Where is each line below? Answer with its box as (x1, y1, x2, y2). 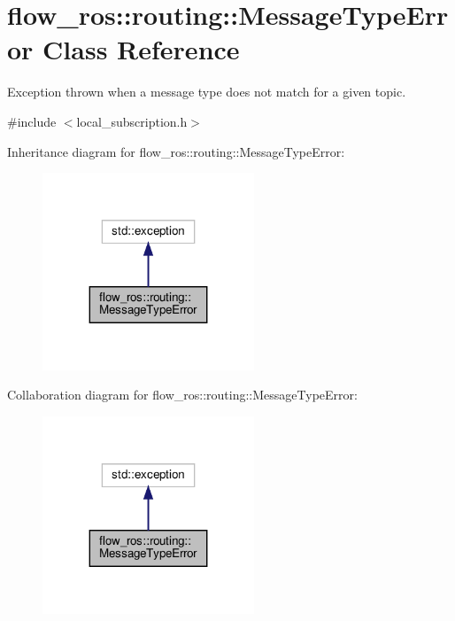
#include (7, 112, 57, 130)
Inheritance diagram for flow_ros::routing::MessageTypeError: (7, 142, 345, 160)
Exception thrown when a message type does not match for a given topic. (7, 82, 406, 101)
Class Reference (42, 31, 240, 67)
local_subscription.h (76, 112, 188, 130)
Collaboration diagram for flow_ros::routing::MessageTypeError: (7, 385, 358, 404)
